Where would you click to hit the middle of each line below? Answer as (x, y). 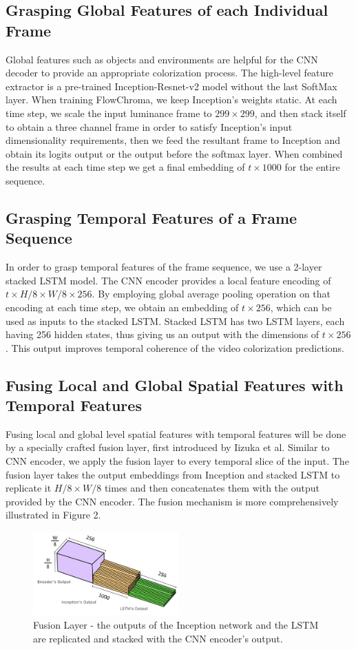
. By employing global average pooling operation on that (211, 294)
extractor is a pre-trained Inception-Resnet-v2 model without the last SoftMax (171, 86)
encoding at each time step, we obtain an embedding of (122, 307)
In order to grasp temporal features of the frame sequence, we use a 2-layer (164, 267)
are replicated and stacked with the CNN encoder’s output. (158, 638)
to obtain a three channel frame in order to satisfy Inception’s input (149, 126)
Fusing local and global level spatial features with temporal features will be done (176, 433)
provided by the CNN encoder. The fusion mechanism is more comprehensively (172, 501)
